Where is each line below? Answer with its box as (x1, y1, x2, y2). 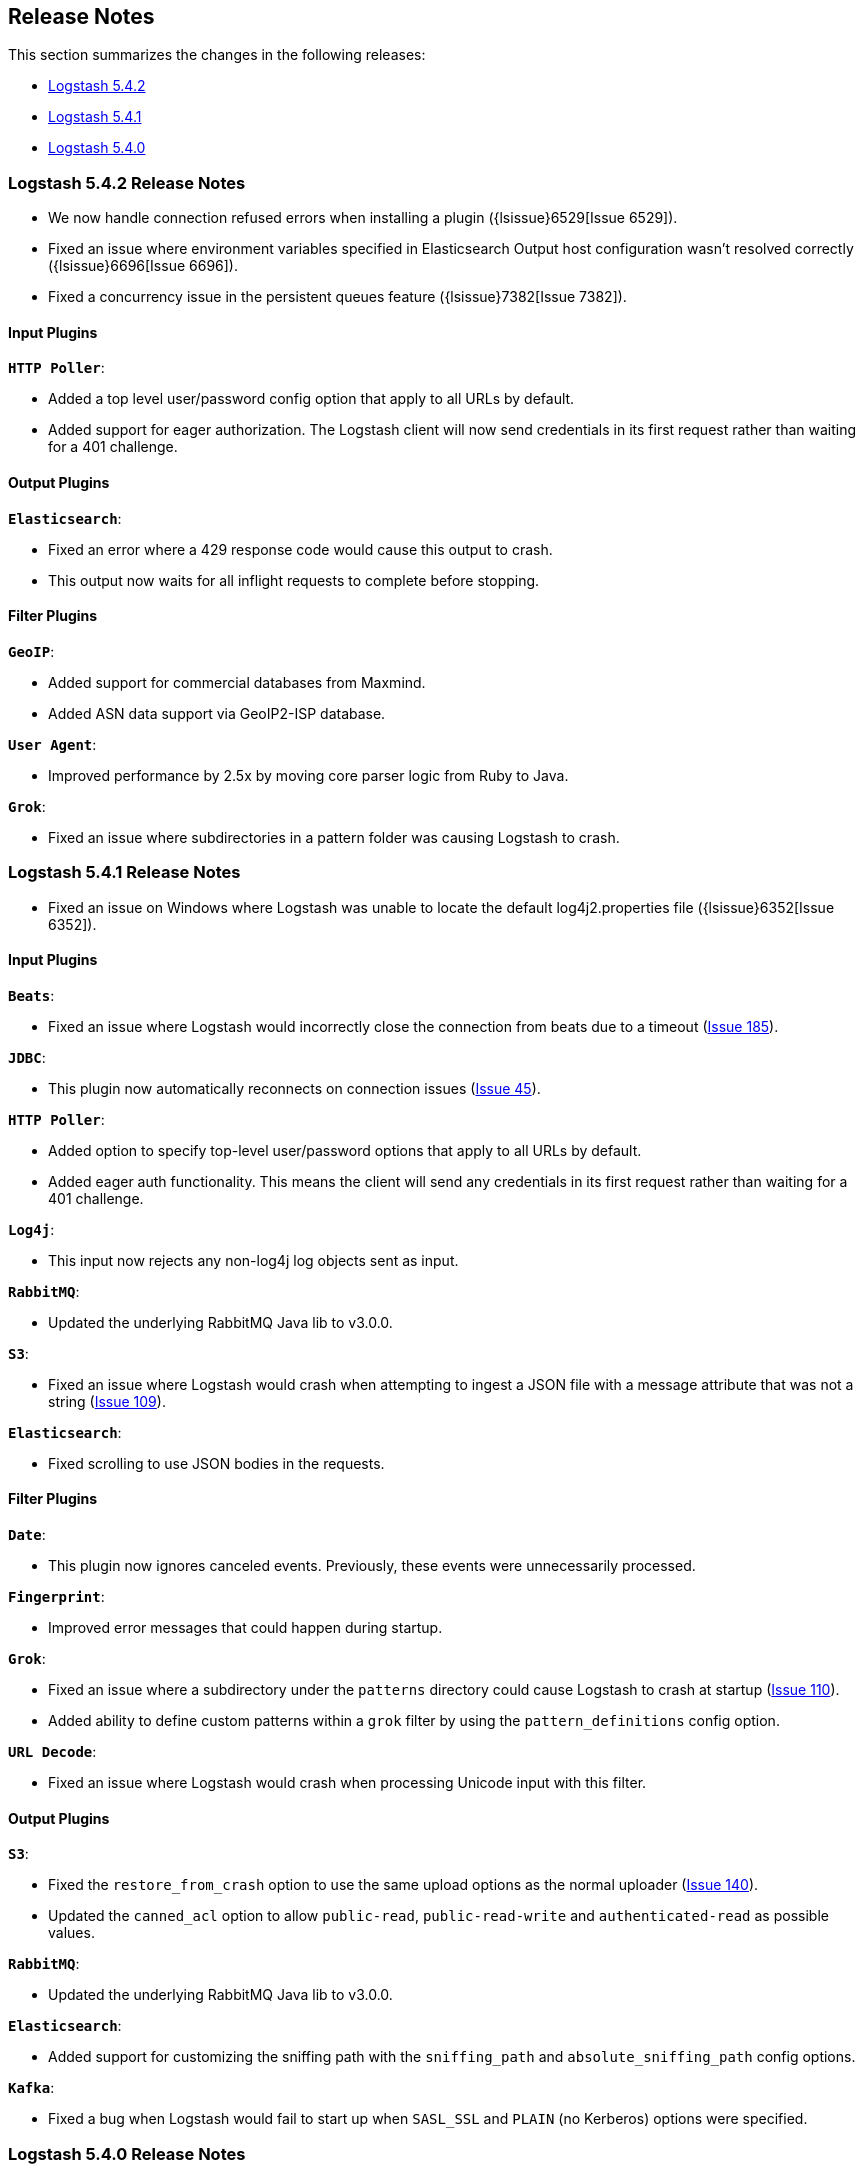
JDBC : (8, 1048, 46, 1066)
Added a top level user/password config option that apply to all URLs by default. (48, 390, 575, 408)
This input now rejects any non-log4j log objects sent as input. (48, 1251, 459, 1269)
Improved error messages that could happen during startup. (48, 1619, 443, 1637)
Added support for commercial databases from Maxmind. (48, 673, 426, 691)
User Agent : (8, 735, 97, 753)
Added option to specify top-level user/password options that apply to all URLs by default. (48, 1141, 642, 1159)
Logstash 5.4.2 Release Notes (8, 172, 246, 193)
